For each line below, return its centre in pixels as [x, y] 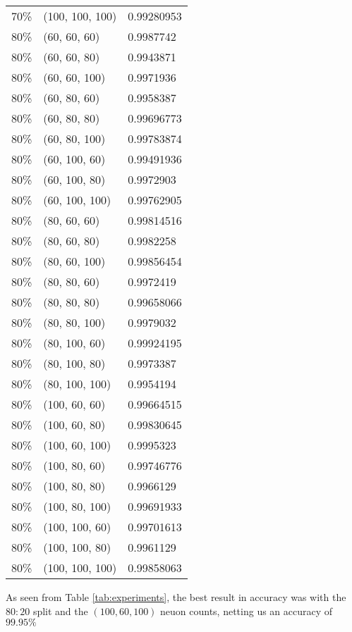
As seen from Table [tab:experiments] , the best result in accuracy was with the [176, 597]
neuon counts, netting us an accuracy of [247, 611]
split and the [60, 611]
